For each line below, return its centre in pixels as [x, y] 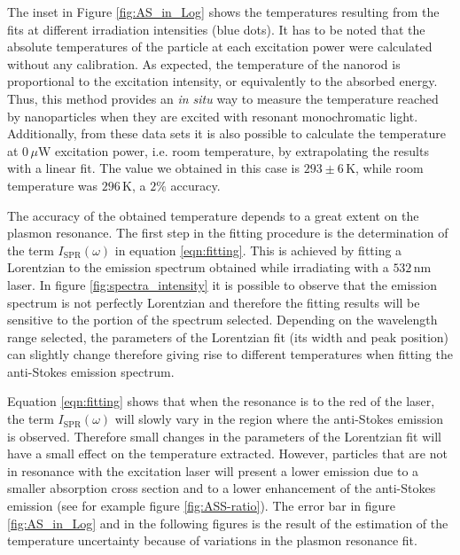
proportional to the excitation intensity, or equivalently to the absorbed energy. [222, 81]
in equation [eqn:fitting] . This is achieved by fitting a [258, 250]
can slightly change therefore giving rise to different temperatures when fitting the [230, 354]
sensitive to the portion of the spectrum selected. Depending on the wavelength [222, 320]
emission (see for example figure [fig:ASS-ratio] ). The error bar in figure [202, 506]
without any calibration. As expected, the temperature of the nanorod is [204, 63]
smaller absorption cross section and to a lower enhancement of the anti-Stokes [222, 488]
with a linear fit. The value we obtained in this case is [154, 168]
